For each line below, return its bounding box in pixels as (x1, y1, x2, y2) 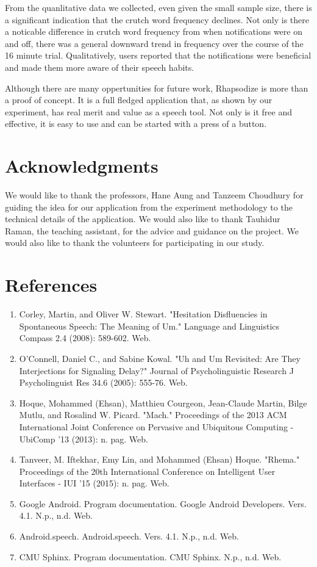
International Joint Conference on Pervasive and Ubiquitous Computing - (19, 420, 294, 433)
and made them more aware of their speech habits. (5, 60, 194, 73)
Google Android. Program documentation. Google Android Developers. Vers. (19, 497, 307, 510)
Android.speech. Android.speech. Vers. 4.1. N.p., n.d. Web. (19, 530, 239, 543)
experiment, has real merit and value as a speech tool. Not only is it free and (5, 105, 292, 118)
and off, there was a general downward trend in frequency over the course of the (5, 37, 304, 49)
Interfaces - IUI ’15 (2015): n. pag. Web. (19, 477, 169, 489)
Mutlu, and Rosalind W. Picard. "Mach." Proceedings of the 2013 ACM (19, 408, 287, 421)
